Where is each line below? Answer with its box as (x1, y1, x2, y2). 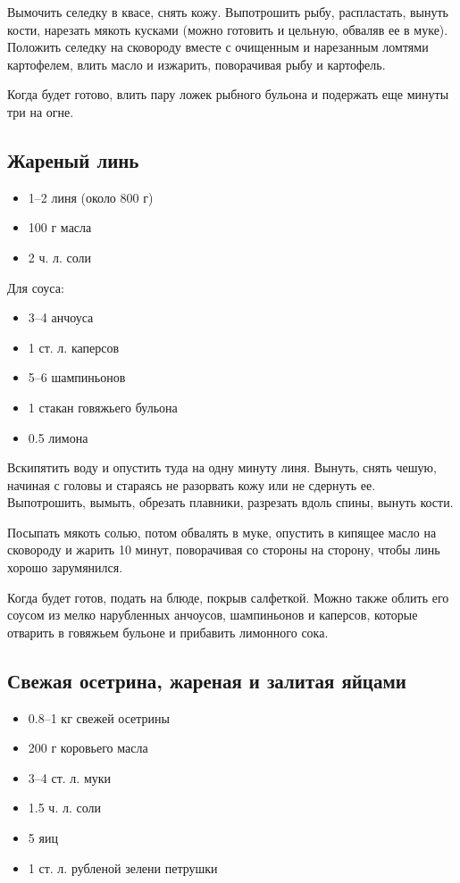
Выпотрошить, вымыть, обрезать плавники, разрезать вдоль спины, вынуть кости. (7, 493, 454, 512)
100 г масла (28, 218, 92, 237)
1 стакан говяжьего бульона (28, 397, 178, 416)
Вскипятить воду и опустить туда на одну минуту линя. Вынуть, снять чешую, (7, 458, 437, 477)
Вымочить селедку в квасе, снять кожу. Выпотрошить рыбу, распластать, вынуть (7, 3, 448, 21)
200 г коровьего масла (28, 738, 148, 757)
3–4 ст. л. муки (28, 768, 112, 787)
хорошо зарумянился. (7, 558, 123, 577)
